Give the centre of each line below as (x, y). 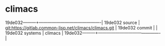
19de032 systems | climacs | (34, 33)
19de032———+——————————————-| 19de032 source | (73, 23)
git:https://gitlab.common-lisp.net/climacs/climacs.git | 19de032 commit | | (81, 27)
